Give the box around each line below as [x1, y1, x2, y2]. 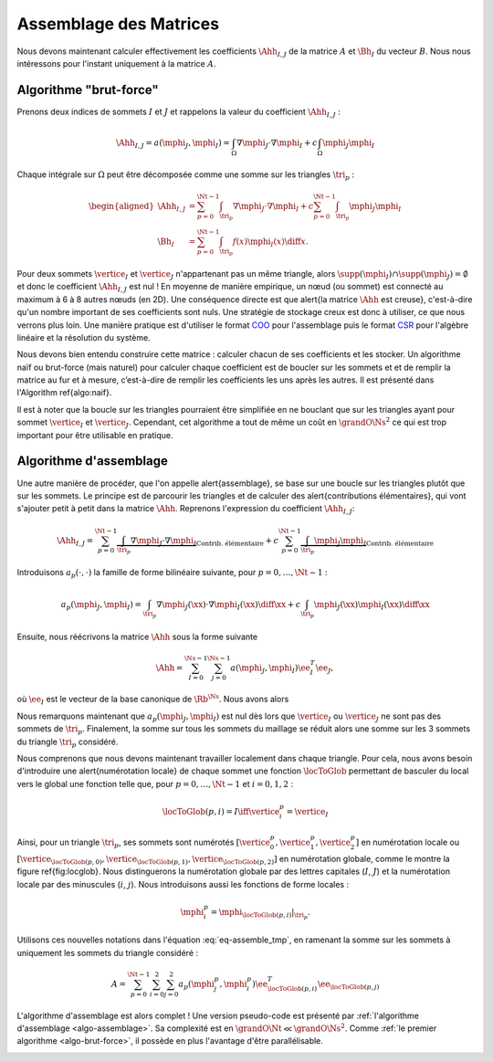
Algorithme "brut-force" [16, 82, 159, 98]
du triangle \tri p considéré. [16, 736, 119, 749]
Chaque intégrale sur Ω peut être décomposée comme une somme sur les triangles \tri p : [16, 169, 355, 182]
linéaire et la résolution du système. [16, 331, 151, 342]
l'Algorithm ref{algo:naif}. [16, 387, 112, 398]
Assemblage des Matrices [16, 14, 219, 34]
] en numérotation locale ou [355, 836, 460, 848]
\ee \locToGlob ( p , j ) [317, 978, 380, 991]
